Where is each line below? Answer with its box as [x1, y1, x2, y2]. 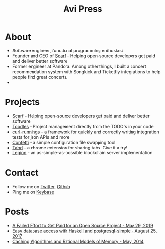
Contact [5, 167, 39, 179]
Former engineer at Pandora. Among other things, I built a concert [12, 63, 146, 69]
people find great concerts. [12, 74, 68, 80]
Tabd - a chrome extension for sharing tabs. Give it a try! [12, 145, 128, 150]
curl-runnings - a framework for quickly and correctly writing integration [12, 129, 159, 135]
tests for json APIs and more [12, 134, 70, 140]
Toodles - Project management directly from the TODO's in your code [12, 123, 154, 129]
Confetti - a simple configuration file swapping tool [12, 139, 116, 145]
